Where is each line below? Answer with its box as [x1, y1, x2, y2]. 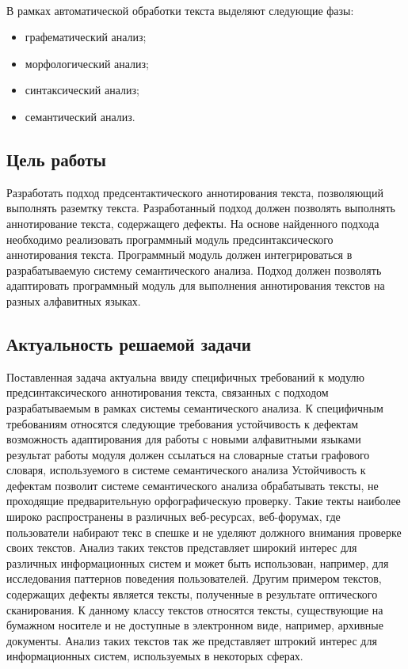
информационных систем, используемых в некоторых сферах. [6, 648, 303, 664]
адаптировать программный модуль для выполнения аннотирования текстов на [6, 277, 385, 294]
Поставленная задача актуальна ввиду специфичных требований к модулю [6, 368, 365, 385]
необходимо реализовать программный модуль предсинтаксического [6, 230, 334, 247]
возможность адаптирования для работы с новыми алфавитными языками [6, 431, 361, 447]
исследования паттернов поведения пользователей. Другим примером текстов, [6, 570, 382, 587]
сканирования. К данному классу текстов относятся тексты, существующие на [6, 601, 383, 618]
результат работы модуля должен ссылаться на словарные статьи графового [6, 446, 370, 462]
